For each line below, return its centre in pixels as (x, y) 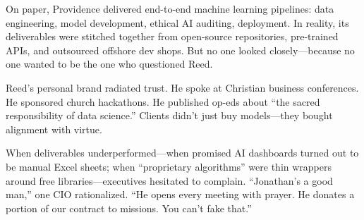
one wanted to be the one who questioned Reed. (109, 64)
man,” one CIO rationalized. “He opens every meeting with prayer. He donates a (180, 194)
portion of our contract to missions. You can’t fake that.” (129, 208)
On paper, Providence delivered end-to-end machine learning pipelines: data (170, 8)
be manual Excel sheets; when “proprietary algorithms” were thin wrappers (169, 166)
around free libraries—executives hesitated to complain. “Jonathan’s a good (169, 180)
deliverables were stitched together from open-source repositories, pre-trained (172, 36)
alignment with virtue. (54, 129)
